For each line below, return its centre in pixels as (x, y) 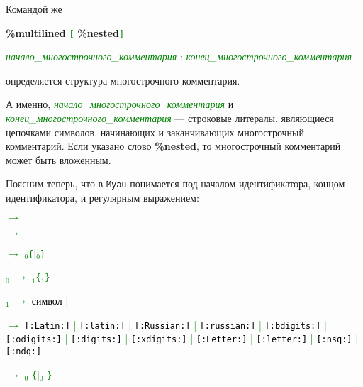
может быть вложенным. (58, 159)
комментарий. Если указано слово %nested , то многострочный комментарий (173, 146)
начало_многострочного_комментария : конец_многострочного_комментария (179, 56)
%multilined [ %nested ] (65, 32)
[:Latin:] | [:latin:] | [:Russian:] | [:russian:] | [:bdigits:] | (175, 324)
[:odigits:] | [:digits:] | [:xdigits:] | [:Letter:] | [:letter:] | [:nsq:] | (182, 338)
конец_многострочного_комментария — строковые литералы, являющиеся (170, 118)
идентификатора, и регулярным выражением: (102, 198)
